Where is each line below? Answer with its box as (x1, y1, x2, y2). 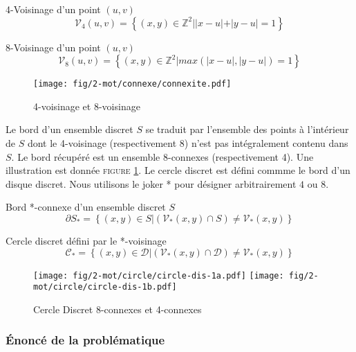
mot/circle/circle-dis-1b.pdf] (33, 282, 177, 292)
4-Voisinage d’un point (6, 2, 101, 16)
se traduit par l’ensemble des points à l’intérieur (145, 122, 349, 137)
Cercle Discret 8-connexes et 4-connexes (33, 301, 202, 316)
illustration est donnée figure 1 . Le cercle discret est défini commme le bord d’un (6, 163, 350, 177)
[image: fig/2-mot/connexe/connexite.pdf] (33, 79, 232, 89)
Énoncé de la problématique (6, 331, 165, 349)
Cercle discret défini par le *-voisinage (6, 234, 167, 247)
